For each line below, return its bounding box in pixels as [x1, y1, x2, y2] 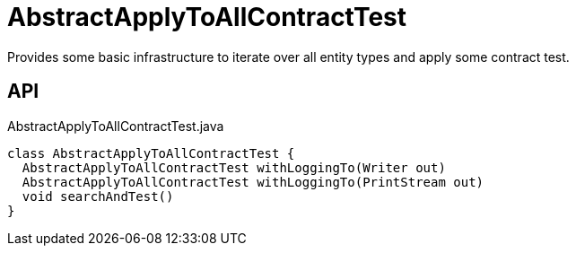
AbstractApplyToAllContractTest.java [7, 118, 224, 134]
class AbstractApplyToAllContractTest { [7, 145, 295, 161]
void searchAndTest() [22, 188, 174, 204]
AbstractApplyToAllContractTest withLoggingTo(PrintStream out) [22, 174, 484, 189]
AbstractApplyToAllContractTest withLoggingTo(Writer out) [22, 160, 446, 175]
